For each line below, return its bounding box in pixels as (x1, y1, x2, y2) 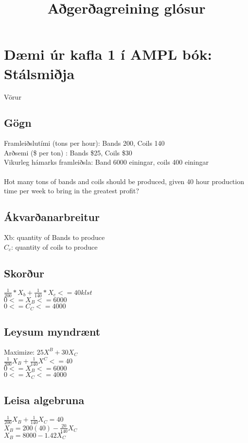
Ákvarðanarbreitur (4, 209, 100, 224)
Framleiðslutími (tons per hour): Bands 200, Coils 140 (4, 138, 165, 148)
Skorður (4, 265, 44, 280)
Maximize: (4, 346, 35, 357)
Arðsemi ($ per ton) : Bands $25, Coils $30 (4, 147, 132, 157)
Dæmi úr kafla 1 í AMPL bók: (4, 44, 212, 64)
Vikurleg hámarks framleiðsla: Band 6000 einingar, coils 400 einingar (4, 157, 209, 167)
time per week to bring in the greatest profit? (4, 186, 139, 196)
